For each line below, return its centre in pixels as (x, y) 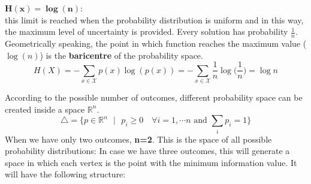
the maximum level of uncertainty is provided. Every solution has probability (147, 31)
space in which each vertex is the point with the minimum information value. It (151, 162)
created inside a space (45, 109)
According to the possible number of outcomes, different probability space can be (154, 97)
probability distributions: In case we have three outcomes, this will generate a (147, 151)
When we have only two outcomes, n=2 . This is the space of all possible (138, 139)
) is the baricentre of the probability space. (121, 55)
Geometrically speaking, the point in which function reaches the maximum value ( (156, 43)
